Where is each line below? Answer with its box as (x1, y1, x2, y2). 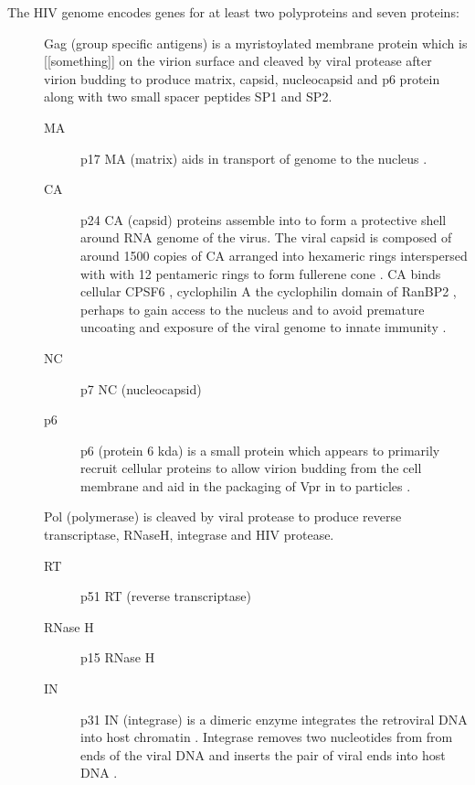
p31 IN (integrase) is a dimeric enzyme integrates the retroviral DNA (80, 709, 468, 728)
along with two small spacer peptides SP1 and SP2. (44, 87, 332, 106)
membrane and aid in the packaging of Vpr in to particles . (80, 476, 411, 495)
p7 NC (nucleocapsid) (80, 379, 202, 398)
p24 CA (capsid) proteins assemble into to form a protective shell (80, 210, 447, 229)
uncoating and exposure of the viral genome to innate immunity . (80, 317, 447, 337)
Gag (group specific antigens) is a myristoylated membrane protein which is (44, 33, 468, 52)
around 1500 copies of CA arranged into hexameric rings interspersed (80, 245, 468, 264)
